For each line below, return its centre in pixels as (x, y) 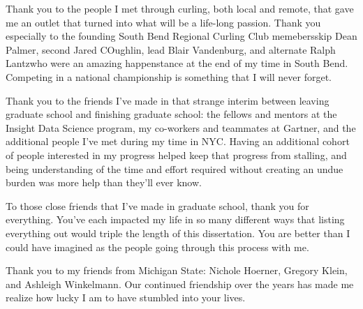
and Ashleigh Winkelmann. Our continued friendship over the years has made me (180, 284)
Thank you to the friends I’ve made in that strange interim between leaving (168, 100)
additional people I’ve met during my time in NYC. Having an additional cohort (178, 141)
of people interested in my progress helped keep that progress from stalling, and (176, 154)
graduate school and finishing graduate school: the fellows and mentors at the (171, 114)
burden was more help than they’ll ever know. (104, 182)
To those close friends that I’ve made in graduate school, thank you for (157, 205)
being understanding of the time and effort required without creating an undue (175, 168)
